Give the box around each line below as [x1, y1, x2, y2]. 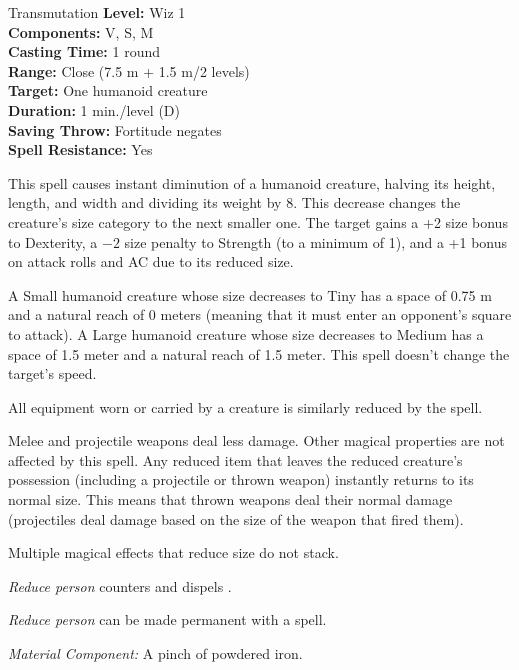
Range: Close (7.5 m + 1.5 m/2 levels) [8, 60, 250, 81]
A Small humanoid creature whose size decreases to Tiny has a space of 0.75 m [8, 284, 492, 305]
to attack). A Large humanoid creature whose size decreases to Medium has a [8, 323, 484, 344]
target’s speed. [8, 363, 97, 384]
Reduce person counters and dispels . [8, 575, 232, 596]
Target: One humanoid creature [8, 80, 208, 101]
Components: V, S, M [8, 21, 154, 42]
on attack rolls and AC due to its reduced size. [8, 251, 294, 272]
